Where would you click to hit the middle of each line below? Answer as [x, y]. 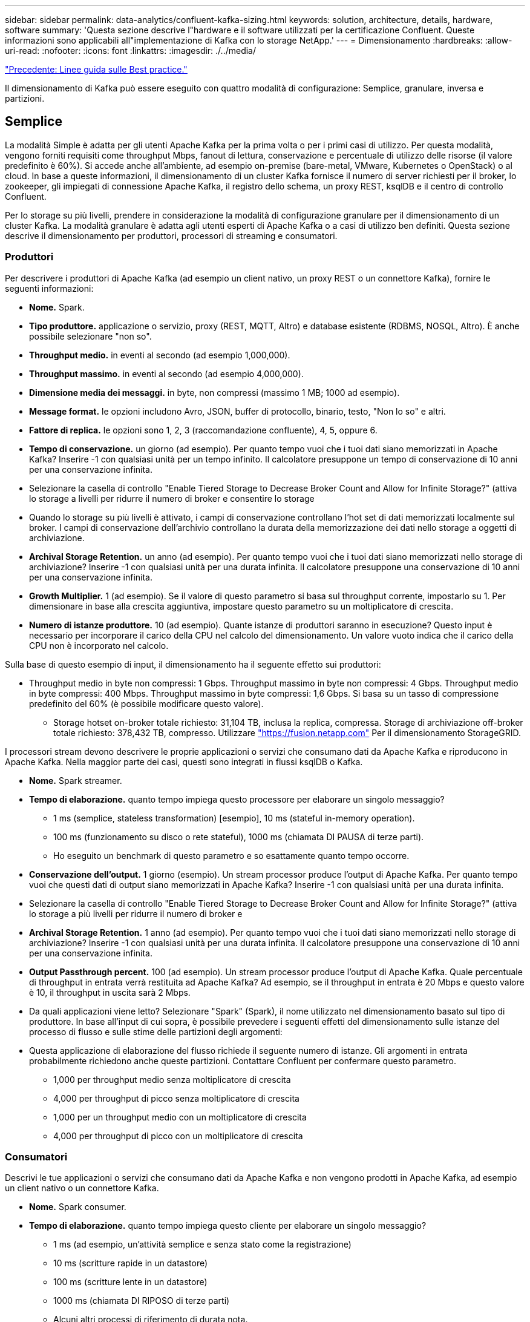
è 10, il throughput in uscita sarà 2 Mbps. [110, 992]
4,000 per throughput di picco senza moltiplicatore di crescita [176, 1098]
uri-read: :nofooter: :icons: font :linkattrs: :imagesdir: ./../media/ [131, 51]
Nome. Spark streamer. [76, 780]
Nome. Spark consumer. [78, 1207]
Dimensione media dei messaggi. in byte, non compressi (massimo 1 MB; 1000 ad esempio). [214, 392]
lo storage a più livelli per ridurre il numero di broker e [136, 913]
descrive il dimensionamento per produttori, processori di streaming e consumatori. [171, 235]
